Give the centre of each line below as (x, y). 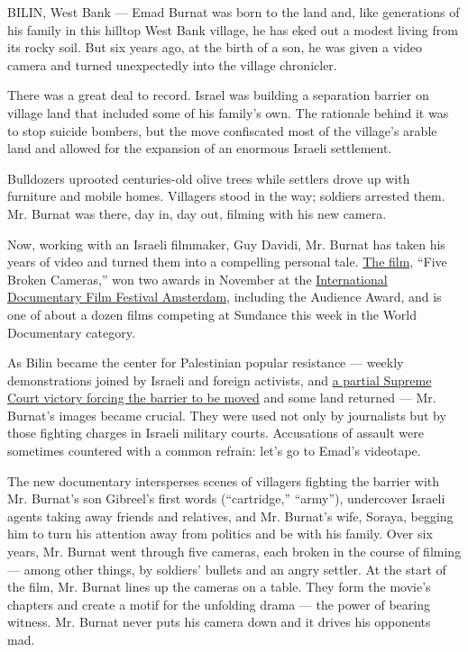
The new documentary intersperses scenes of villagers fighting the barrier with (224, 480)
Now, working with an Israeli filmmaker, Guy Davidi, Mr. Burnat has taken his (226, 244)
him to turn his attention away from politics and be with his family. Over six (220, 534)
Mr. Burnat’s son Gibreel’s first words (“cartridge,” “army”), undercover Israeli (226, 498)
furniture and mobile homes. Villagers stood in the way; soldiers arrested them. (226, 196)
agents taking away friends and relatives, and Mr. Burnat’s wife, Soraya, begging (230, 516)
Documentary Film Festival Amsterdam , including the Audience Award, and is (225, 297)
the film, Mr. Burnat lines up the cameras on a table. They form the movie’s (219, 587)
